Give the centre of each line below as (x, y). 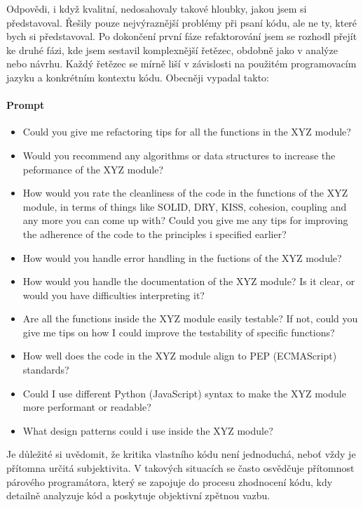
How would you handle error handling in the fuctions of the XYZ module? (182, 257)
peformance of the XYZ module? (93, 169)
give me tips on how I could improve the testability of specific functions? (179, 332)
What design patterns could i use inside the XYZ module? (148, 430)
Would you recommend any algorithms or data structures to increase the (179, 155)
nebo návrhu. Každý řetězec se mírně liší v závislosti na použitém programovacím (181, 64)
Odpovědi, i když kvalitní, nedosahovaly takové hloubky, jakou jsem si (157, 8)
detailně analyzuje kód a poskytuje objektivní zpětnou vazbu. (138, 495)
